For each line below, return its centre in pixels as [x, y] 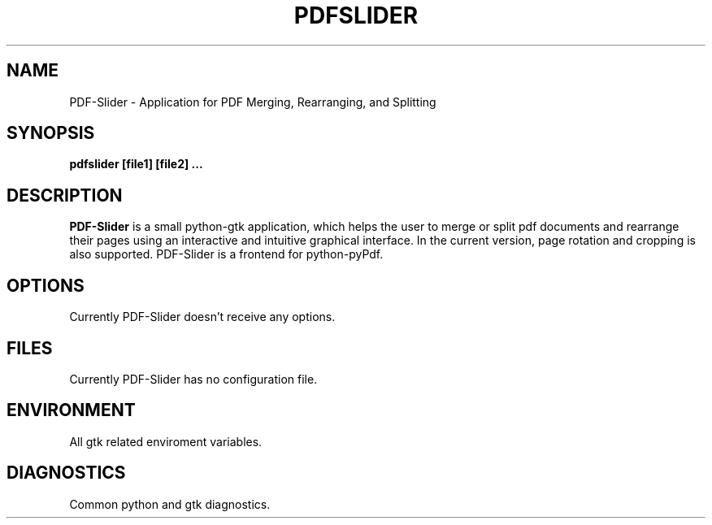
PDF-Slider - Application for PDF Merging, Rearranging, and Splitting [253, 102]
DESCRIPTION [65, 195]
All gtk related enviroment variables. [166, 441]
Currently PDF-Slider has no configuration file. [193, 379]
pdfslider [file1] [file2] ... [136, 164]
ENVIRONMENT [71, 410]
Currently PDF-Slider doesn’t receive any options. [202, 317]
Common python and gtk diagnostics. [170, 504]
